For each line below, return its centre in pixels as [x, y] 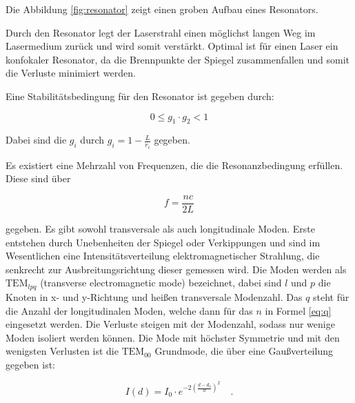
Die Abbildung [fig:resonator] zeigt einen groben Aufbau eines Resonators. [162, 9]
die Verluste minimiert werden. [71, 73]
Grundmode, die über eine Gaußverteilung [244, 351]
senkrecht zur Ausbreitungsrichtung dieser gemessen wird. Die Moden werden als [176, 269]
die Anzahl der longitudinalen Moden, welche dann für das [129, 310]
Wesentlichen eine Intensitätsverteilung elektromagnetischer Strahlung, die [163, 256]
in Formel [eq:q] [298, 310]
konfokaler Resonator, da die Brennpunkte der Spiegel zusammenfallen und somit [177, 59]
